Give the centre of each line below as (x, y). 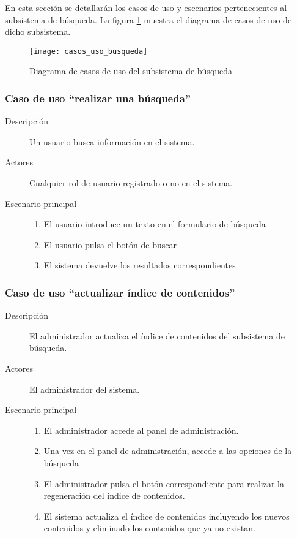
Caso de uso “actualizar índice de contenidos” (120, 292)
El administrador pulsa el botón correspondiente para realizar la (164, 483)
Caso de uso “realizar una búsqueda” (98, 98)
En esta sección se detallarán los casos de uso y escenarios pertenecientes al (146, 7)
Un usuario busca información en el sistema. (112, 141)
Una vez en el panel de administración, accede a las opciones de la (168, 451)
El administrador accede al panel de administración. (141, 430)
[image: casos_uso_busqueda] (89, 51)
